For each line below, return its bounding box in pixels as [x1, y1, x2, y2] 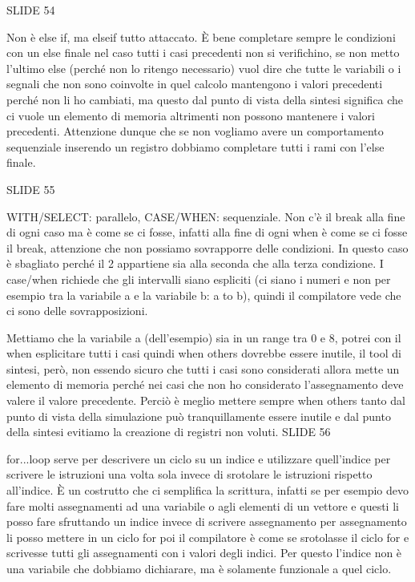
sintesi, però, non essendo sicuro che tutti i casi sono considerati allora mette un [6, 360, 400, 377]
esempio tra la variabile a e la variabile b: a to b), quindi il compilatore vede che [6, 286, 401, 303]
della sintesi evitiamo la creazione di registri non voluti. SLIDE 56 [6, 423, 331, 440]
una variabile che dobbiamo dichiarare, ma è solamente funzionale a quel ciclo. [6, 560, 392, 576]
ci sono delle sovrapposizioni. [6, 302, 148, 319]
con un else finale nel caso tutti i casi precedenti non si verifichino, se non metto [6, 44, 400, 61]
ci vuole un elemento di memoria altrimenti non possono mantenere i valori [6, 107, 375, 123]
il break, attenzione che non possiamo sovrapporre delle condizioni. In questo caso [6, 239, 409, 256]
